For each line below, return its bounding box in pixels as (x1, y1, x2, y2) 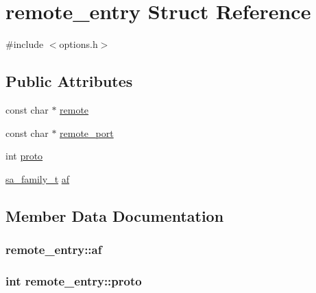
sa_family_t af (5, 171, 70, 186)
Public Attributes (5, 71, 133, 92)
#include (5, 37, 44, 51)
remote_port (60, 125, 114, 140)
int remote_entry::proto (5, 272, 142, 289)
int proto (5, 149, 43, 163)
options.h (59, 37, 98, 51)
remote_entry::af (5, 241, 102, 257)
